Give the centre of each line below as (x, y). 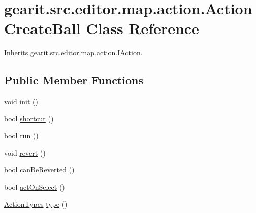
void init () (21, 101)
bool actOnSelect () (35, 187)
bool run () (21, 135)
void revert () (25, 152)
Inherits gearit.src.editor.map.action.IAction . (73, 53)
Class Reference (142, 28)
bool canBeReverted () (39, 170)
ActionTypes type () (36, 204)
